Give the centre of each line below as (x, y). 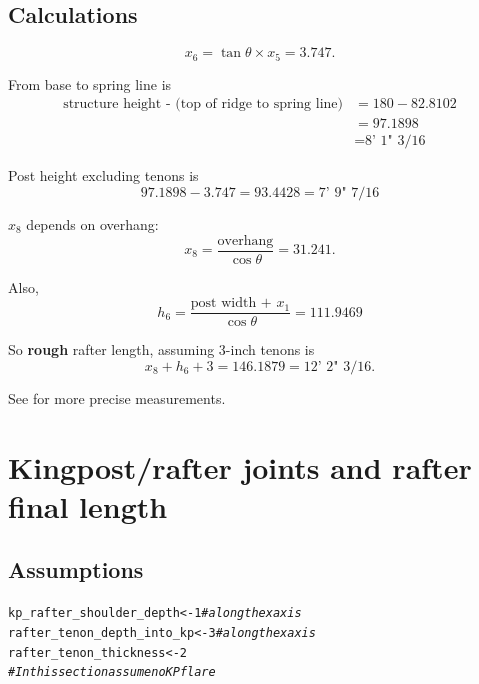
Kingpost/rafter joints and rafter (240, 466)
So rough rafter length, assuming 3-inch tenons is (161, 349)
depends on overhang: (92, 223)
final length (88, 505)
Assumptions (76, 569)
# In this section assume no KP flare (112, 672)
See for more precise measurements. (117, 397)
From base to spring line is (90, 83)
